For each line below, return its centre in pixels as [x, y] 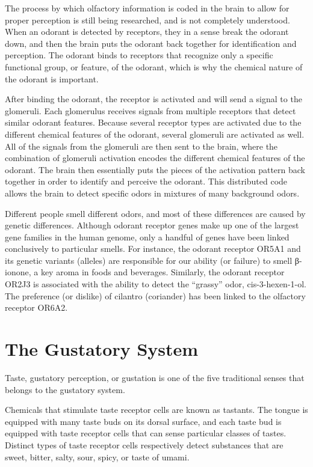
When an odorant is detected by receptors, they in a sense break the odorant [147, 32]
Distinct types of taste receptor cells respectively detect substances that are [144, 444]
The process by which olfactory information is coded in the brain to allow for [147, 8]
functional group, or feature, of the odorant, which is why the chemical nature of [154, 66]
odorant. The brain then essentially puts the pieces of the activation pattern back [155, 169]
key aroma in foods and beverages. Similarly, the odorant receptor [163, 272]
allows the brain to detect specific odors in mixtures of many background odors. [152, 193]
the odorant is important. [52, 78]
